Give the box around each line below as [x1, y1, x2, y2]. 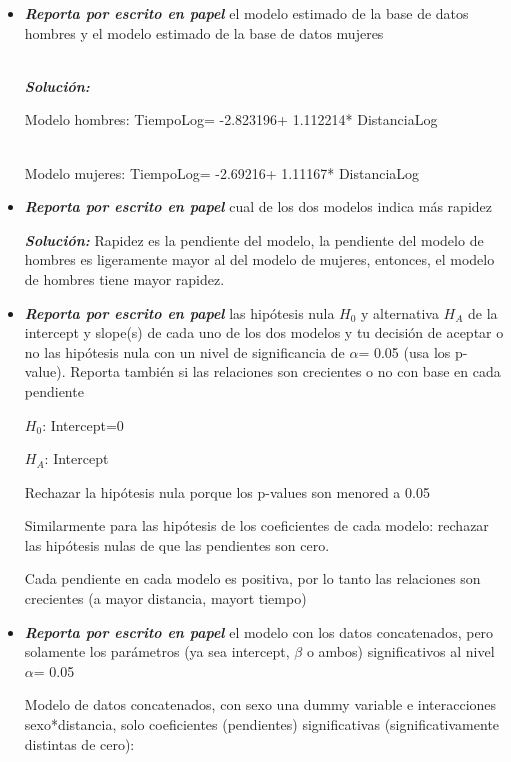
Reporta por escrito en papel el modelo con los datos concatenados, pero [24, 621, 494, 642]
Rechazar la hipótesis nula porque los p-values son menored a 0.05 [24, 481, 430, 502]
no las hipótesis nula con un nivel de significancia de [24, 341, 345, 362]
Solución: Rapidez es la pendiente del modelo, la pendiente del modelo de [24, 229, 484, 250]
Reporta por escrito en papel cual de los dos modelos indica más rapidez [24, 196, 492, 217]
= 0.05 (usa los [358, 341, 451, 362]
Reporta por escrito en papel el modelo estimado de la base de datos [24, 3, 469, 23]
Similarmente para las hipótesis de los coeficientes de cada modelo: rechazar [24, 515, 489, 536]
